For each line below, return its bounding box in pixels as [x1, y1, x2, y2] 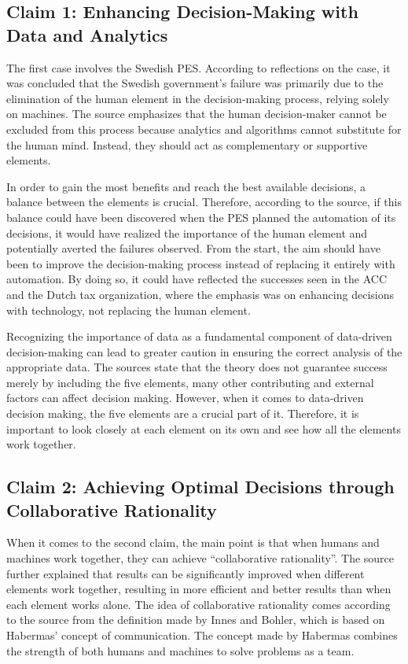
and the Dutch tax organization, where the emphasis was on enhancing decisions [6, 286, 394, 302]
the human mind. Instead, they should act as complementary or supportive [6, 136, 368, 153]
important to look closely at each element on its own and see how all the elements [6, 420, 401, 437]
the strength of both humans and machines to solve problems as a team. [6, 642, 355, 658]
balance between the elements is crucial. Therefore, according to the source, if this [6, 194, 402, 210]
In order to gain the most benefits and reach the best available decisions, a [6, 178, 366, 194]
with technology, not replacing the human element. [6, 301, 251, 318]
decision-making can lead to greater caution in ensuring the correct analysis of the [6, 343, 402, 360]
